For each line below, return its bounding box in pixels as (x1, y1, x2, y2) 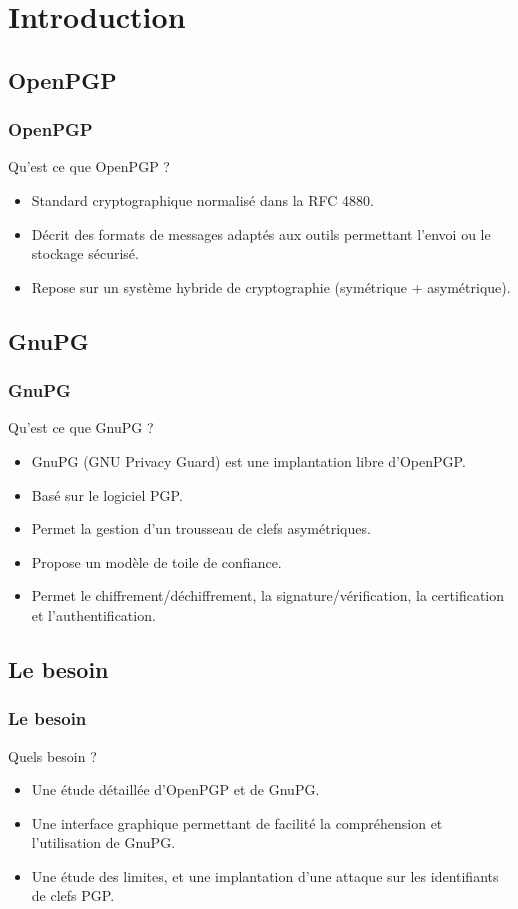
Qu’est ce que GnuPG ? (8, 417, 154, 438)
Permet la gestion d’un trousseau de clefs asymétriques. (31, 518, 371, 539)
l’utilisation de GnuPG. (31, 832, 176, 853)
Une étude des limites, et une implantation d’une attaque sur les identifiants (31, 865, 499, 886)
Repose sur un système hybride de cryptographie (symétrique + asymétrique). (31, 276, 511, 297)
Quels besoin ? (8, 745, 97, 766)
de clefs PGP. (31, 885, 115, 906)
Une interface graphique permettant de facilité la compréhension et (31, 812, 443, 833)
